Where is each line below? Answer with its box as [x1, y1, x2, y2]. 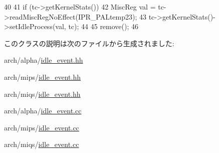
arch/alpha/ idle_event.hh [4, 55, 83, 65]
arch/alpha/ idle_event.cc [4, 105, 82, 116]
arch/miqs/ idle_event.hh [4, 88, 81, 99]
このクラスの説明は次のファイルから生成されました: [4, 38, 174, 48]
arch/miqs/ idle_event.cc [4, 139, 79, 149]
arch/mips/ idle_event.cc [4, 122, 79, 132]
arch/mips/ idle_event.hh [4, 71, 81, 82]
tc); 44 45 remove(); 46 [68, 21, 139, 32]
